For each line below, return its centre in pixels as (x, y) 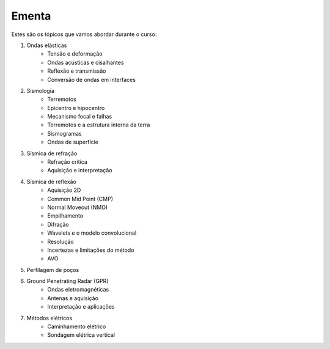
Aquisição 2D (64, 190)
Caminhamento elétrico (77, 326)
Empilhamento (65, 216)
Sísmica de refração (52, 153)
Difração (58, 224)
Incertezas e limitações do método (91, 250)
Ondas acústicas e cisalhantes (86, 62)
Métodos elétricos (50, 318)
